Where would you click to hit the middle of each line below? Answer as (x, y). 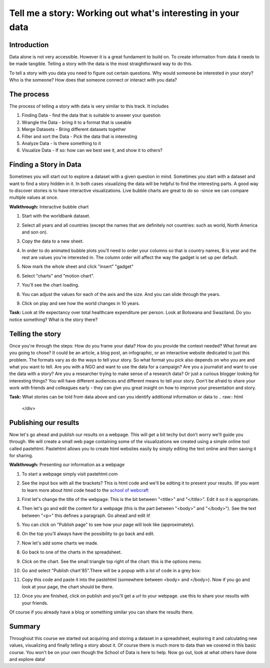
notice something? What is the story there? (53, 319)
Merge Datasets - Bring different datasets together (74, 129)
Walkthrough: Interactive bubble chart (49, 206)
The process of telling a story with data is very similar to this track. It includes (89, 106)
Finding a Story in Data (45, 165)
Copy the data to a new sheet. (53, 241)
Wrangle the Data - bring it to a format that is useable (77, 122)
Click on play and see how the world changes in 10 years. (81, 303)
